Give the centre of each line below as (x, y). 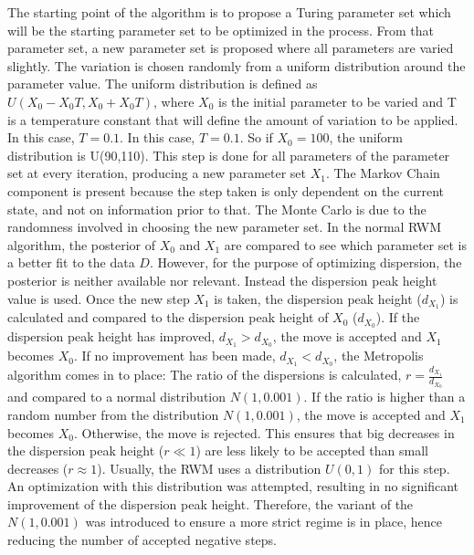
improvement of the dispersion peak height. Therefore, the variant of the (211, 503)
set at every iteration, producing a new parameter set (157, 173)
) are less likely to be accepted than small (312, 450)
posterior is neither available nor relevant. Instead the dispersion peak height (222, 280)
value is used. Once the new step (99, 298)
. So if (256, 137)
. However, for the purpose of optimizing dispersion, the (305, 262)
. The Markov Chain (383, 173)
